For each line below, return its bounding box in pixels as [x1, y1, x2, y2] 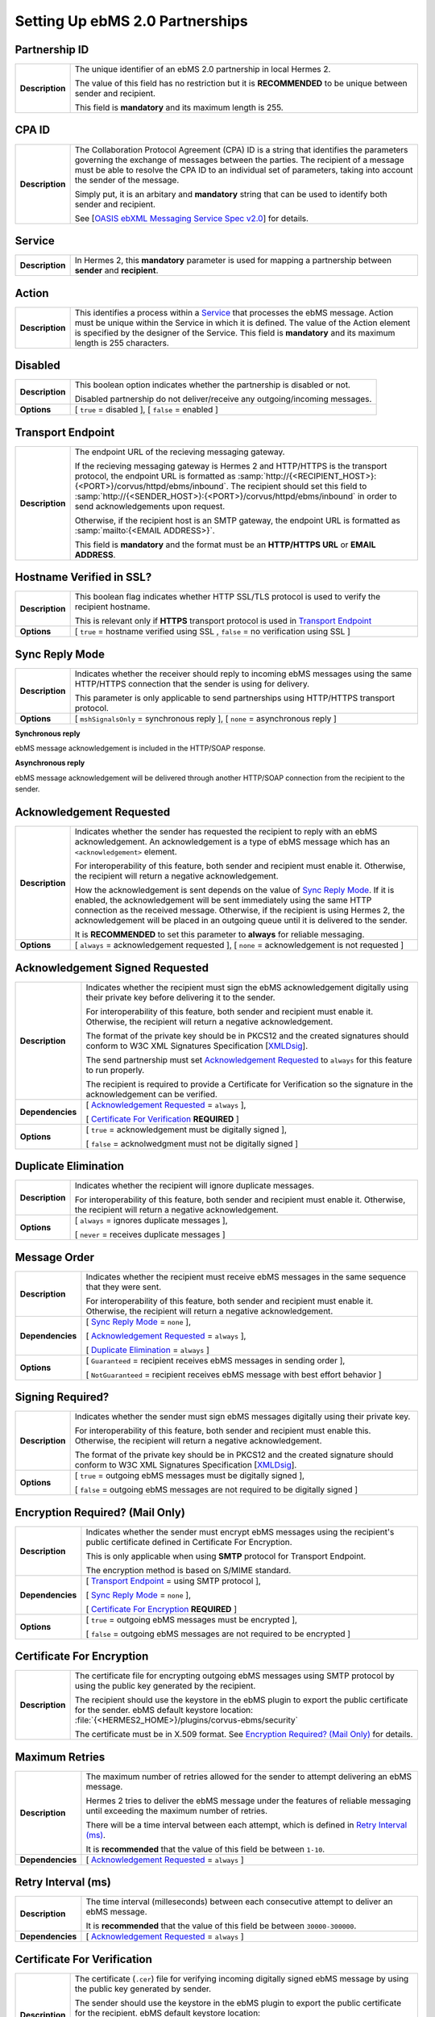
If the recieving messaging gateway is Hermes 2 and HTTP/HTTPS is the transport [74, 460, 387, 471]
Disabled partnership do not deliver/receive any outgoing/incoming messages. [74, 394, 372, 405]
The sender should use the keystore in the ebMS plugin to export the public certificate [74, 1997, 402, 2008]
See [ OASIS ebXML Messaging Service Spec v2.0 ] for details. [74, 212, 309, 223]
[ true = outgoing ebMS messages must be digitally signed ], [74, 1470, 305, 1481]
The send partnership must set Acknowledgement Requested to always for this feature [85, 1054, 412, 1065]
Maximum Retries [14, 1750, 106, 1764]
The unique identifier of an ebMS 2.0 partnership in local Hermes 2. [74, 64, 331, 75]
